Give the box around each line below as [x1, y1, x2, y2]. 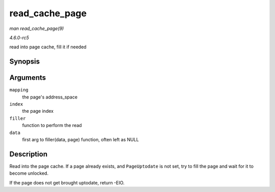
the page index [22, 108, 53, 114]
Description [9, 150, 48, 158]
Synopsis [9, 57, 40, 66]
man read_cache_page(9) [9, 25, 64, 31]
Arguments [9, 74, 46, 82]
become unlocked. [9, 170, 48, 176]
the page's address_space [22, 94, 78, 100]
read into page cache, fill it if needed [9, 44, 87, 50]
